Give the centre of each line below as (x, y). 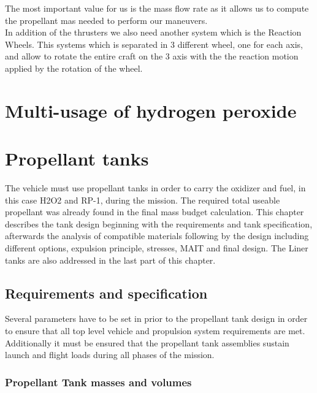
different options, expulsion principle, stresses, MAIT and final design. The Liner (157, 248)
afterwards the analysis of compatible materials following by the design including (157, 236)
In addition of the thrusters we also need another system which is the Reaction (153, 32)
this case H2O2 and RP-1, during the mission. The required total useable (143, 200)
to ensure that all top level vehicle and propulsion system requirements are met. (155, 331)
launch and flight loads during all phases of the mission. (110, 355)
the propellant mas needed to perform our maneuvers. (106, 20)
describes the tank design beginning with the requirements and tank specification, (159, 223)
